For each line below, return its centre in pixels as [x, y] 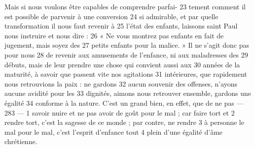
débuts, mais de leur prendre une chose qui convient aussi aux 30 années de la [122, 64]
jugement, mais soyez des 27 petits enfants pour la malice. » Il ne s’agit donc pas [127, 45]
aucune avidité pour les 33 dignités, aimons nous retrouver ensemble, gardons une [128, 93]
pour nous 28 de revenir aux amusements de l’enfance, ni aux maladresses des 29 [126, 54]
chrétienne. [21, 141]
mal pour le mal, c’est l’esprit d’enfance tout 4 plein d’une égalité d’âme [114, 132]
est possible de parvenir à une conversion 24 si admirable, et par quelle [111, 16]
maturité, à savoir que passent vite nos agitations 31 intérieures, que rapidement [126, 74]
